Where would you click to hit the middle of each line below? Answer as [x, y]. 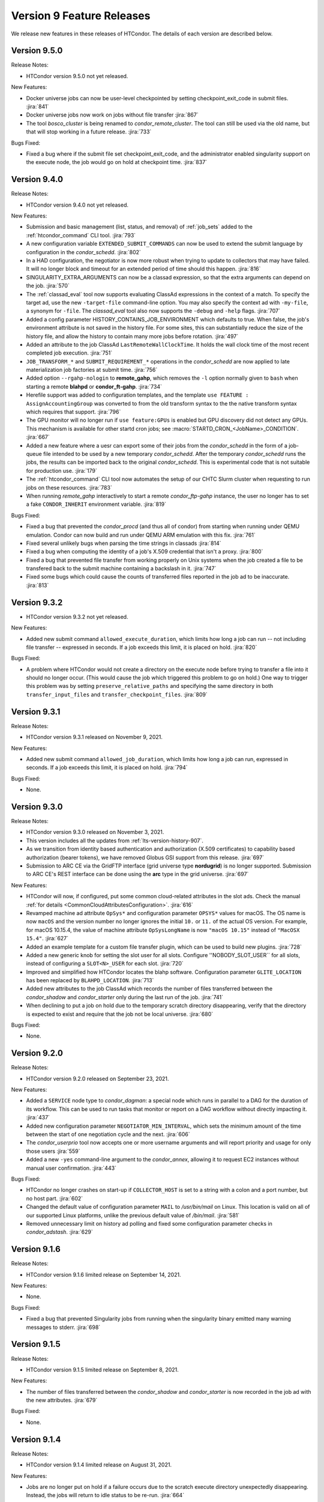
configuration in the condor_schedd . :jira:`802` [83, 252]
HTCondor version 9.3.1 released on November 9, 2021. [94, 737]
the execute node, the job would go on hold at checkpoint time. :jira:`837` [116, 162]
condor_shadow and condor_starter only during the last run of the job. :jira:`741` [124, 997]
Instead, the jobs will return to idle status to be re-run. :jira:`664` [105, 1495]
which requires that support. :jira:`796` [73, 412]
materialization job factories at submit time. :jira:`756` [92, 370]
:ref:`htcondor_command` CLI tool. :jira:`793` [81, 235]
